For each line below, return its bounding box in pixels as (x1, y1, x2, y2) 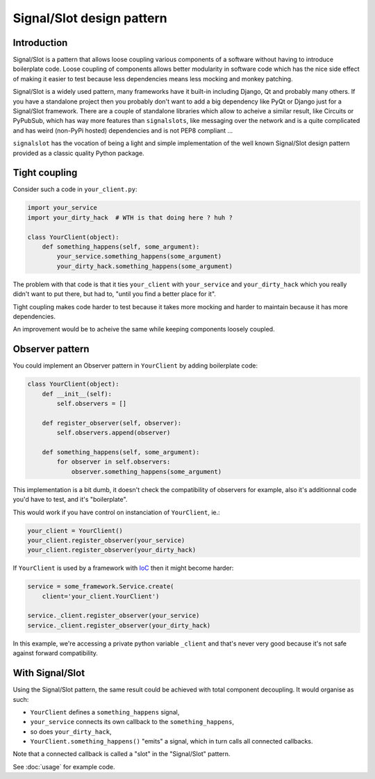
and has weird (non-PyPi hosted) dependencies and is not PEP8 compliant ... (12, 126, 233, 135)
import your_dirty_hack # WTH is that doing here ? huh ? (27, 213, 233, 222)
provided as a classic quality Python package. (12, 149, 145, 157)
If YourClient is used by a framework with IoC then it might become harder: (12, 564, 234, 573)
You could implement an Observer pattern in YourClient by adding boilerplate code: (12, 361, 258, 370)
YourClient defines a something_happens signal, (30, 707, 180, 716)
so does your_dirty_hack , (30, 727, 112, 736)
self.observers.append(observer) (56, 429, 171, 437)
